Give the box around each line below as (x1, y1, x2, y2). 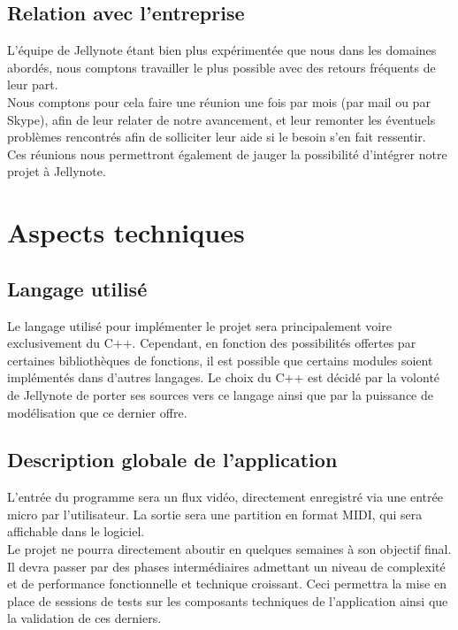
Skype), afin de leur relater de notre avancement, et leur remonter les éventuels (7, 110, 436, 128)
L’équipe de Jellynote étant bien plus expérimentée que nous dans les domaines (7, 41, 437, 59)
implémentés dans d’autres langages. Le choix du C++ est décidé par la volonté (7, 368, 440, 387)
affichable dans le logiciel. (7, 522, 145, 541)
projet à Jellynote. (7, 162, 106, 181)
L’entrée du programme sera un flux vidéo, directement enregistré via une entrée (7, 488, 443, 506)
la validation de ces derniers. (7, 609, 162, 627)
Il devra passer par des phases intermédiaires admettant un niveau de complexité (7, 557, 446, 575)
